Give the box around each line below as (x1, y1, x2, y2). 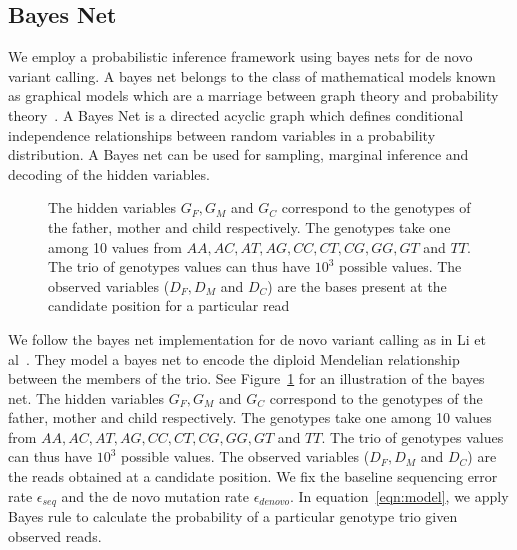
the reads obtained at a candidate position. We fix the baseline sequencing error (8, 466, 498, 487)
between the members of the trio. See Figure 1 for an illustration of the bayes (8, 368, 485, 389)
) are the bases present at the (267, 275, 447, 296)
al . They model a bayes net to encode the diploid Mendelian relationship (8, 348, 460, 369)
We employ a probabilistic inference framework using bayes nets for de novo (8, 46, 473, 67)
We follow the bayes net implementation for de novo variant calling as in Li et (8, 328, 486, 349)
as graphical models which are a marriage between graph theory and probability (8, 85, 499, 106)
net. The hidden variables (8, 387, 165, 408)
